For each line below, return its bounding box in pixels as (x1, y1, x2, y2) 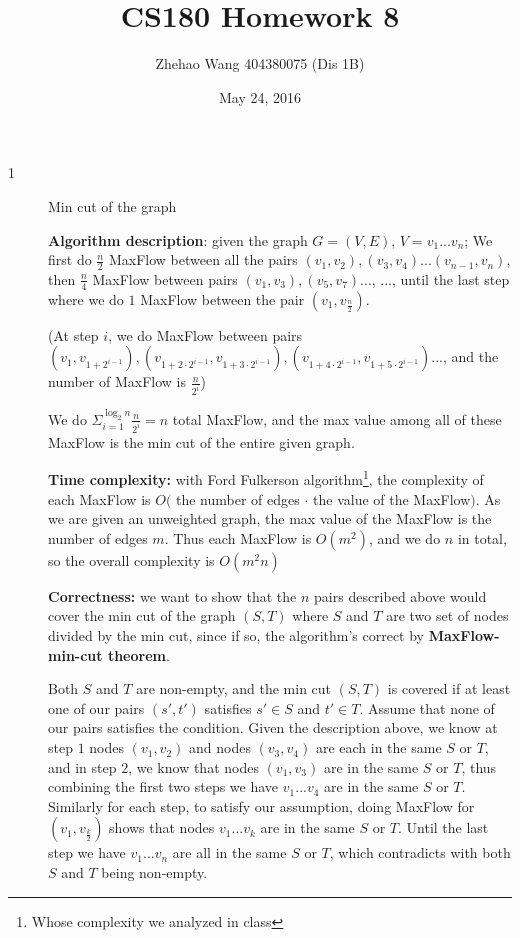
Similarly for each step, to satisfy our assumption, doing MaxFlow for (48, 795, 475, 816)
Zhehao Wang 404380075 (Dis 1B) (155, 53, 365, 74)
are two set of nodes (386, 605, 509, 626)
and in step (48, 756, 117, 777)
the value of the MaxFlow (313, 488, 471, 509)
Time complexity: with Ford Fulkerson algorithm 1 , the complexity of (48, 466, 484, 490)
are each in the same (315, 737, 442, 758)
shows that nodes (109, 817, 215, 838)
